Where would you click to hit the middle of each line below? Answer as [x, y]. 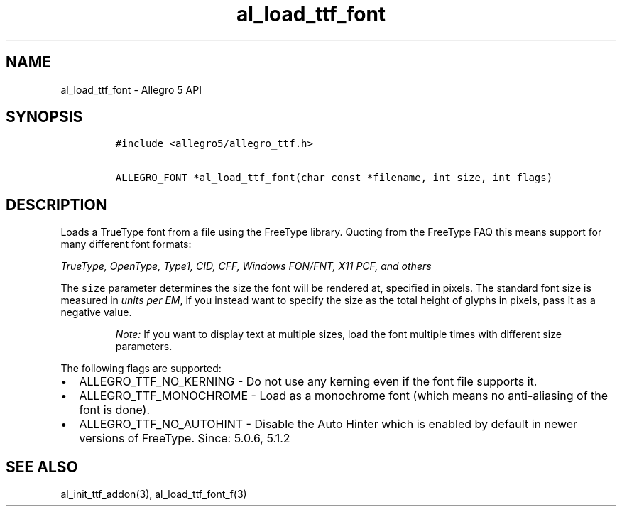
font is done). [114, 410]
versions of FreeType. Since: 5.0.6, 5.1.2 [185, 439]
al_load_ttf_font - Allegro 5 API [131, 89]
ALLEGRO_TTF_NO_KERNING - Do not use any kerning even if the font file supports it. [308, 382]
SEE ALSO [42, 467]
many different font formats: [126, 244]
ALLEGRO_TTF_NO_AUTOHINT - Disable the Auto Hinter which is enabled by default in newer [328, 424]
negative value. [96, 312]
